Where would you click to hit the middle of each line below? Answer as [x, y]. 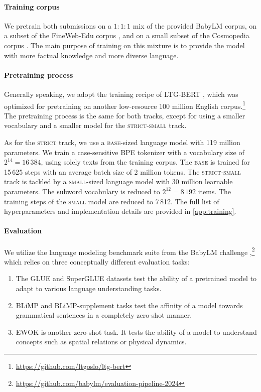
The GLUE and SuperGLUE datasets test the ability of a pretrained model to [136, 278]
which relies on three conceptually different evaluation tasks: [97, 261]
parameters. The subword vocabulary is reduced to [82, 191]
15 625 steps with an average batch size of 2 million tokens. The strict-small [122, 171]
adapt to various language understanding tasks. [89, 288]
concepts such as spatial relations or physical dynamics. [101, 342]
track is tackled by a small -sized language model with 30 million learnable [118, 181]
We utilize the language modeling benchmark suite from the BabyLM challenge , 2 [129, 251]
